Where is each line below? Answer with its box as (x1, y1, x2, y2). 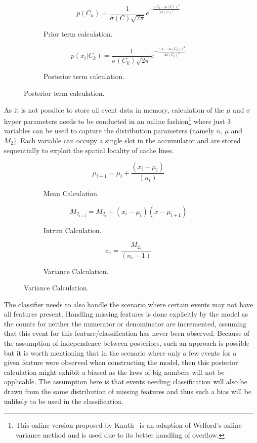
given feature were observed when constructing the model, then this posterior (4, 357, 238, 367)
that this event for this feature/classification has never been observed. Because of (4, 328, 250, 338)
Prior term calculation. (43, 29, 113, 39)
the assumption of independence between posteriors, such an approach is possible (4, 338, 250, 348)
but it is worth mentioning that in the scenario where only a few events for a (4, 347, 237, 358)
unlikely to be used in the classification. (4, 396, 124, 406)
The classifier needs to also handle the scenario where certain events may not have (4, 299, 253, 309)
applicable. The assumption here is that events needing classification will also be (4, 376, 248, 387)
